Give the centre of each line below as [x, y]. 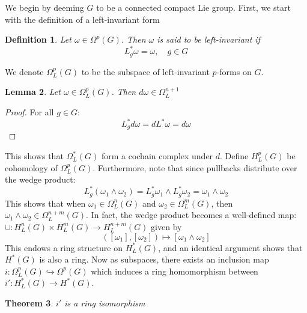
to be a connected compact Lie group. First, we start [193, 7]
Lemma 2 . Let [33, 92]
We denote [24, 71]
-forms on [234, 71]
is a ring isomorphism [105, 302]
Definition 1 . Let [38, 39]
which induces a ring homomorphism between [175, 271]
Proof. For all [29, 111]
